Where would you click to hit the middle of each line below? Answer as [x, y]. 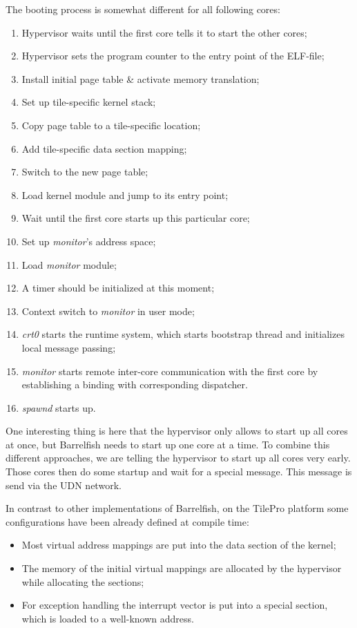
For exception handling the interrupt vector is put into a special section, [175, 605]
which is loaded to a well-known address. [108, 618]
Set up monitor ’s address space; [89, 241]
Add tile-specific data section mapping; [104, 148]
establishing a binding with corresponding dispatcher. [135, 384]
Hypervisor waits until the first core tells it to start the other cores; [164, 32]
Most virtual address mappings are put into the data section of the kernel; [179, 545]
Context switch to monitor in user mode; [108, 311]
